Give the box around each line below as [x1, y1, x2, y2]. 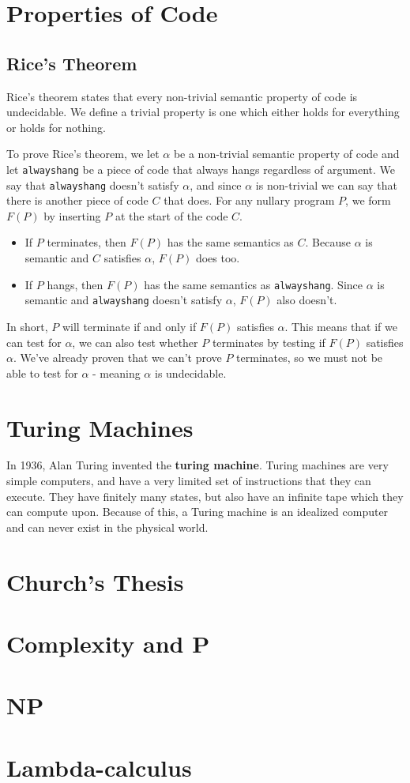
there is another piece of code [6, 192, 149, 209]
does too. [195, 250, 240, 266]
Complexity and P [6, 627, 210, 659]
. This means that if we [284, 318, 397, 334]
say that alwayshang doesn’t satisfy [6, 176, 179, 193]
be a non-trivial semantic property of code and [173, 145, 400, 162]
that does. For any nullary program [164, 192, 335, 209]
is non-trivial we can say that [255, 176, 397, 193]
